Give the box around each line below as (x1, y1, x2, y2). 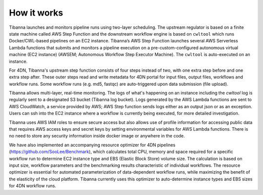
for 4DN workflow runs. (9, 183, 56, 189)
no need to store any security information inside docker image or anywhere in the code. (9, 133, 185, 139)
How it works (9, 7, 63, 18)
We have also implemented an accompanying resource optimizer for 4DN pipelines (9, 142, 175, 148)
